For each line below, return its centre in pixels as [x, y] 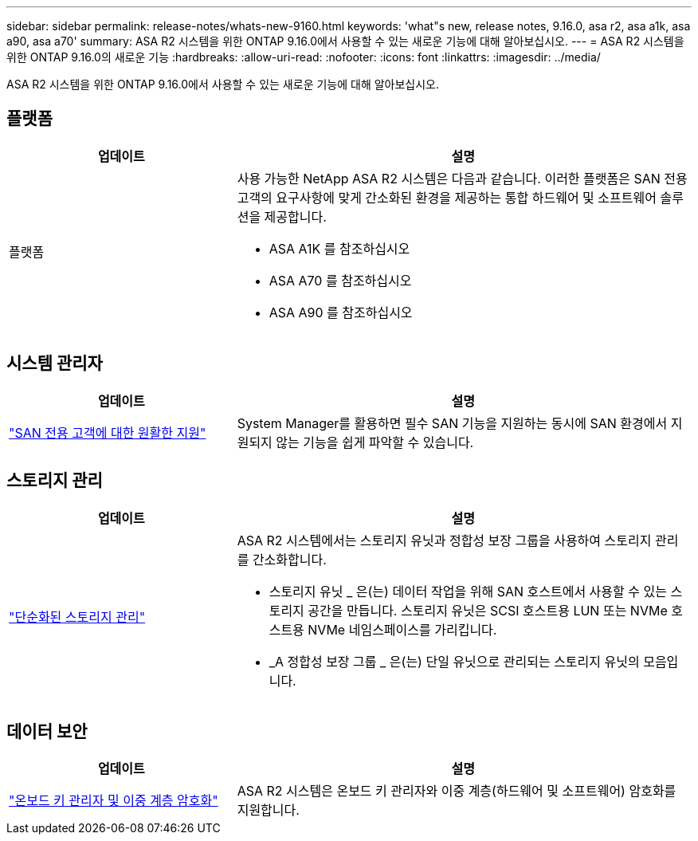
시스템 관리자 [55, 364]
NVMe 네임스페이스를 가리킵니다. [402, 629]
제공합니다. [295, 216]
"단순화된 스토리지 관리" [77, 617]
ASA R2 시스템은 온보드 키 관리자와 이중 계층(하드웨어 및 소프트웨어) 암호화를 [457, 791]
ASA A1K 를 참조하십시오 [339, 248]
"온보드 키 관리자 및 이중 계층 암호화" [114, 801]
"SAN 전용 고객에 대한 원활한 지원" [108, 432]
